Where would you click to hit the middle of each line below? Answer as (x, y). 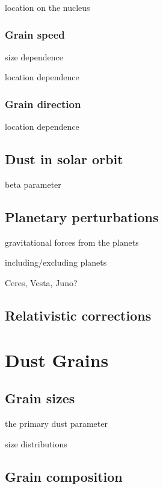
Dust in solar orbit (64, 159)
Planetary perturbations (82, 217)
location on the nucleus (48, 7)
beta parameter (33, 184)
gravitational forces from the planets (72, 242)
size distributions (36, 443)
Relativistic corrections (78, 315)
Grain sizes (40, 398)
